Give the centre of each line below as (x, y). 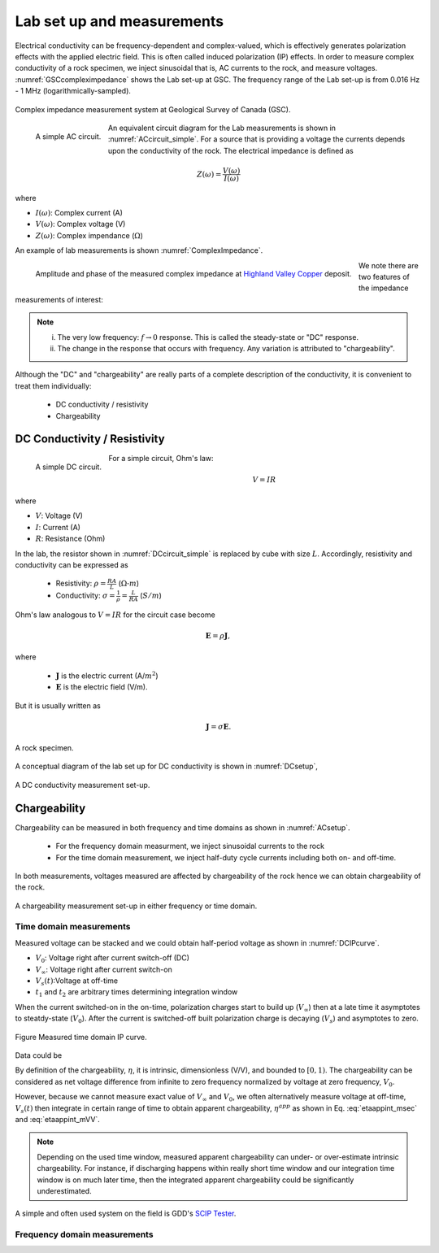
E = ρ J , (218, 635)
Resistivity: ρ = (81, 583)
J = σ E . (219, 727)
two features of (384, 277)
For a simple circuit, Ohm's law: (161, 459)
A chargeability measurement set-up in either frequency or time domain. (136, 906)
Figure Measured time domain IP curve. (81, 1037)
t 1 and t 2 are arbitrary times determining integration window (137, 993)
